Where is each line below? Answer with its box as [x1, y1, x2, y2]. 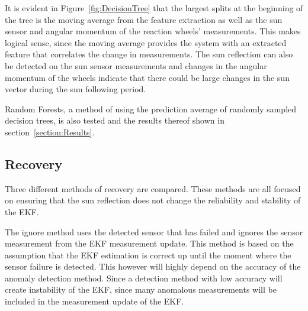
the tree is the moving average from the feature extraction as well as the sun [5, 13, 283, 25]
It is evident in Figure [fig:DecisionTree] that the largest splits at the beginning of [5, 2, 303, 14]
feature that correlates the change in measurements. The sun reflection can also [5, 48, 293, 60]
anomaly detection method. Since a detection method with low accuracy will [5, 271, 283, 284]
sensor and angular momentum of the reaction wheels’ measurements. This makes [5, 25, 301, 37]
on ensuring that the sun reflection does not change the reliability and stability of [5, 194, 301, 206]
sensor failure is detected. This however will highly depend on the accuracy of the [5, 260, 301, 273]
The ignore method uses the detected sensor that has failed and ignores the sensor [5, 225, 303, 238]
